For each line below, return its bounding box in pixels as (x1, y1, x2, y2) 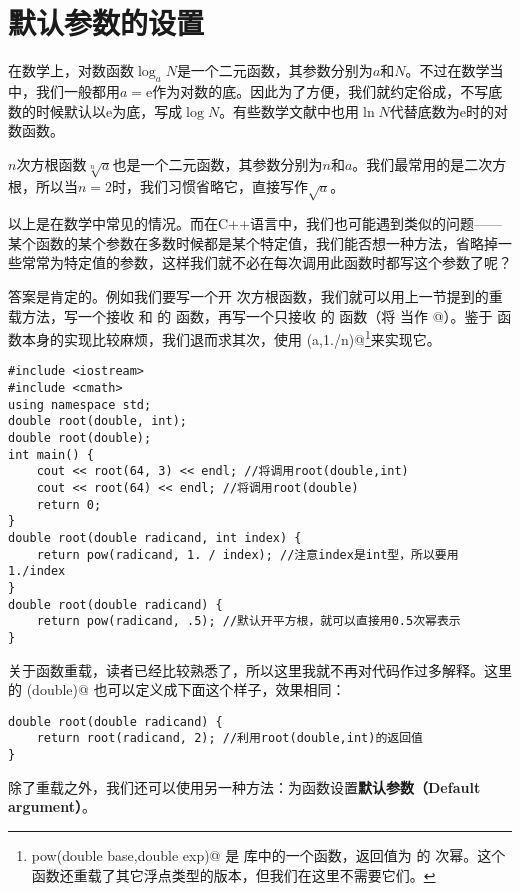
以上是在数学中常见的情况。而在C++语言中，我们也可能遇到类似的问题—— (8, 213, 502, 234)
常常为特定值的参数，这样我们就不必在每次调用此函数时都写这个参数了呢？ (21, 252, 512, 273)
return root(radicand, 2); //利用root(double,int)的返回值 (36, 731, 423, 746)
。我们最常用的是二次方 (352, 153, 507, 174)
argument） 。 (8, 796, 97, 817)
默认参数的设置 (8, 2, 205, 43)
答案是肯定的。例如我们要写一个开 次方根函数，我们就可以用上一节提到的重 (8, 286, 503, 307)
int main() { (8, 447, 94, 462)
